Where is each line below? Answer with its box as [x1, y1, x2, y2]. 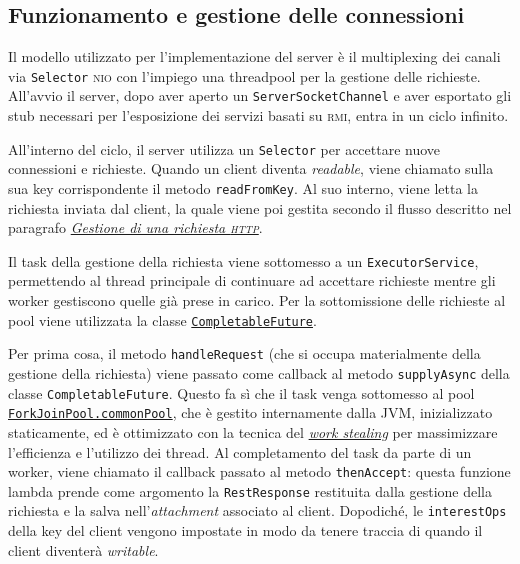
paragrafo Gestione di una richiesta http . [8, 217, 263, 238]
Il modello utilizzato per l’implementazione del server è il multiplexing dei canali [8, 46, 501, 67]
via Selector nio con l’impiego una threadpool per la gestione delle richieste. [8, 65, 481, 86]
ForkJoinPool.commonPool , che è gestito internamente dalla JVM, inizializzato [8, 402, 493, 423]
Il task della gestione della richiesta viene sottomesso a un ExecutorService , [8, 250, 479, 271]
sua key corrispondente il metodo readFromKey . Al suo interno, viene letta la [8, 177, 478, 198]
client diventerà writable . [8, 539, 159, 560]
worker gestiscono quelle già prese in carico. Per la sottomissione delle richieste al [8, 290, 506, 311]
